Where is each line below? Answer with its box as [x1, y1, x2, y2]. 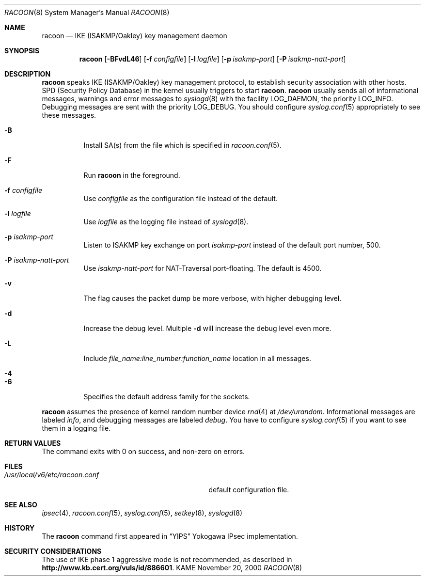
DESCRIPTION [4, 70, 51, 78]
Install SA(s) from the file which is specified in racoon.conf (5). [83, 141, 282, 149]
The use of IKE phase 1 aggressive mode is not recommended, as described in [42, 555, 292, 564]
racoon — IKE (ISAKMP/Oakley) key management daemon [42, 31, 227, 40]
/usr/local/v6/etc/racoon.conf [4, 470, 99, 479]
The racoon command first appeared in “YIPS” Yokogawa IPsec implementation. [42, 532, 298, 540]
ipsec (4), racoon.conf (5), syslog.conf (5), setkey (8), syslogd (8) [42, 509, 243, 517]
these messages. [42, 111, 96, 119]
